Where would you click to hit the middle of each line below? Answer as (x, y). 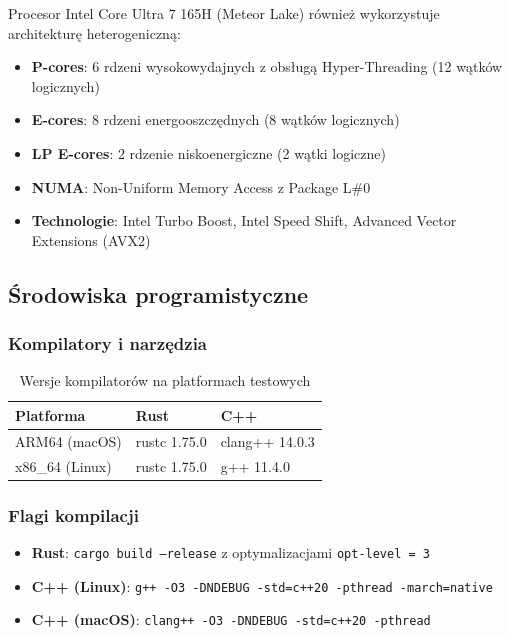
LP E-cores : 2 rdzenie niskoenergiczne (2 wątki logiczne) (208, 152)
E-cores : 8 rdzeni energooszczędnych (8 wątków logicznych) (215, 119)
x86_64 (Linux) (63, 465)
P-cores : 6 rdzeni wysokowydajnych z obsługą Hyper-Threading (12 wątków (267, 66)
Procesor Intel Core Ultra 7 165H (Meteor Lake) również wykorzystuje (224, 13)
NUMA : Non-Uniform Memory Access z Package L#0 (201, 186)
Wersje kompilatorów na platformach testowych (165, 380)
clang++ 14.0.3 (267, 440)
